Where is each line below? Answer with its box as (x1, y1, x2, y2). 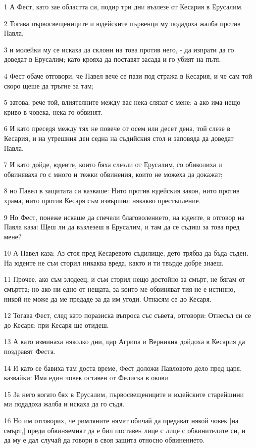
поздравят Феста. (4, 346, 55, 357)
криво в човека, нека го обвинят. (4, 106, 103, 117)
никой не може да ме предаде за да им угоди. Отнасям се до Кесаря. (4, 293, 212, 304)
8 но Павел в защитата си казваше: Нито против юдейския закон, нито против (4, 185, 240, 196)
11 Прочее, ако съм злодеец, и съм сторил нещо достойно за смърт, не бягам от (4, 274, 246, 284)
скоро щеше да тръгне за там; (4, 80, 94, 90)
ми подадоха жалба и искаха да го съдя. (4, 399, 125, 409)
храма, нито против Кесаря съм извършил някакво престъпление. (4, 195, 201, 205)
